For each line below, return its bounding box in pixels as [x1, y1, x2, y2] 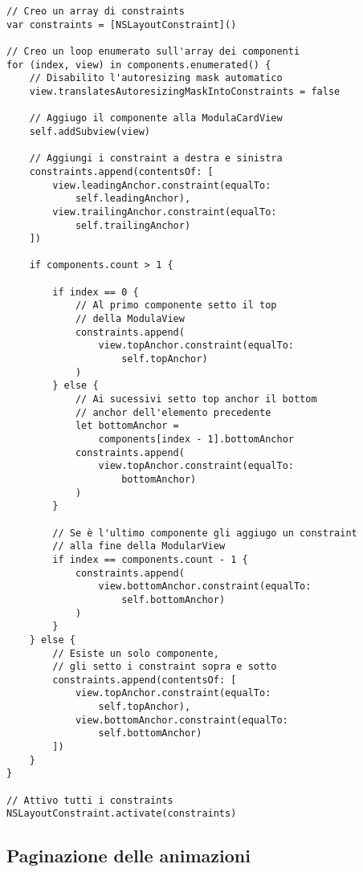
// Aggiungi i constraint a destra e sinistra [29, 153, 283, 165]
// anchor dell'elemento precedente [75, 406, 271, 418]
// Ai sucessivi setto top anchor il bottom [75, 393, 317, 405]
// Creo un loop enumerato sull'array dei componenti [6, 45, 300, 57]
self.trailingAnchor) [75, 219, 191, 231]
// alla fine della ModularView [52, 540, 226, 552]
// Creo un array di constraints [6, 6, 185, 17]
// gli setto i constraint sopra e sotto [52, 661, 277, 673]
